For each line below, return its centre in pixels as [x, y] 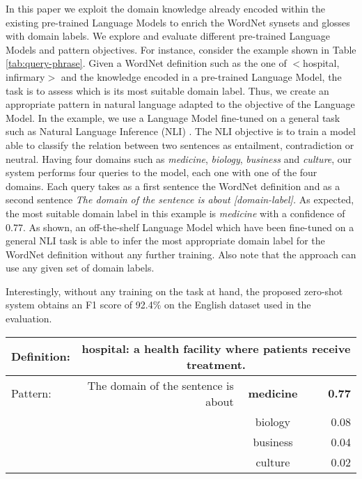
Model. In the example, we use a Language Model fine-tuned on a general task [173, 117]
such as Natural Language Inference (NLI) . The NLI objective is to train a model [181, 131]
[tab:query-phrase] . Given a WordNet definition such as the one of [146, 63]
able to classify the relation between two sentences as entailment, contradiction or [180, 144]
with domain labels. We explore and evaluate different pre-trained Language [168, 36]
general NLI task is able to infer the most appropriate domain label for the [165, 241]
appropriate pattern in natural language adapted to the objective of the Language [180, 104]
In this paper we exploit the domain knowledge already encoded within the [166, 8]
